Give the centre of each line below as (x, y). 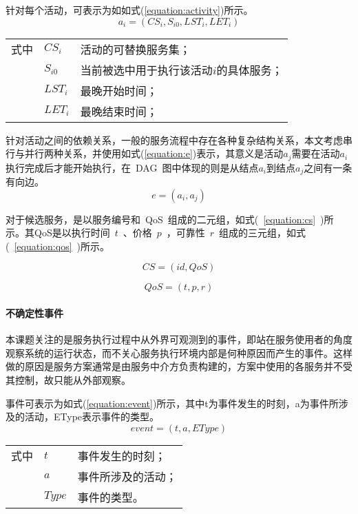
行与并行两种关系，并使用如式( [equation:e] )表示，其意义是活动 (145, 153)
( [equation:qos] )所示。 (58, 246)
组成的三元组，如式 (263, 233)
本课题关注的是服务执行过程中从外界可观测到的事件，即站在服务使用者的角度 (179, 339)
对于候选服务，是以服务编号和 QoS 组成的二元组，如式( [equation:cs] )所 (170, 219)
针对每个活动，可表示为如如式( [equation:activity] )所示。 (129, 10)
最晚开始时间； (119, 90)
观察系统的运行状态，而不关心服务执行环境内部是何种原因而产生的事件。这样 (179, 352)
